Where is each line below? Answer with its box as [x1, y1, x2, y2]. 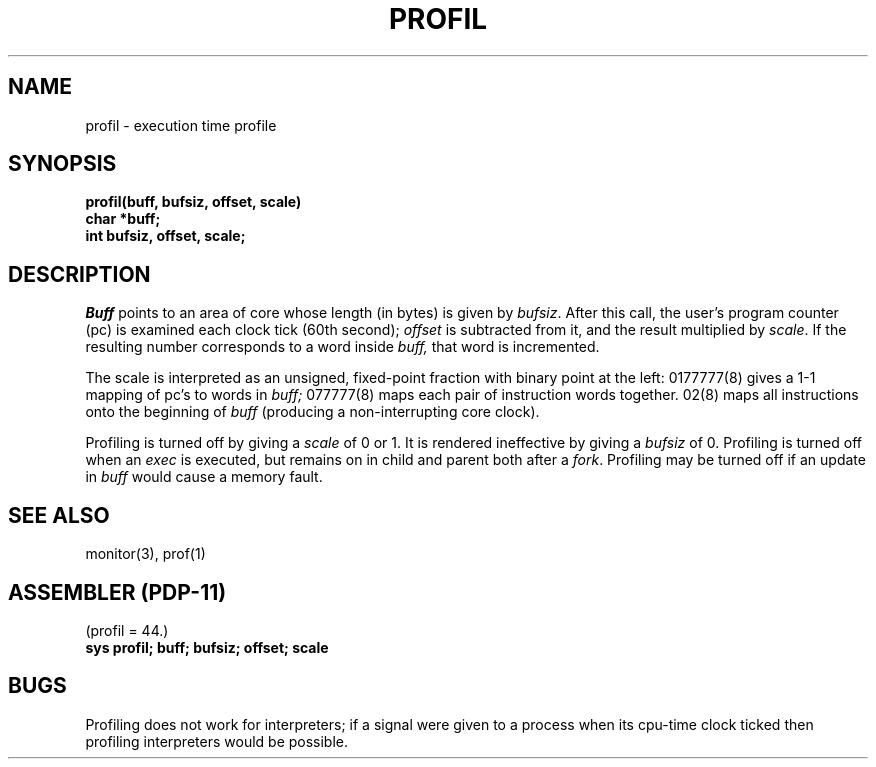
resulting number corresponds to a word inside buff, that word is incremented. [85, 338, 600, 356]
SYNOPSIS [8, 151, 117, 177]
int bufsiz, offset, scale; [85, 227, 246, 245]
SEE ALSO [8, 502, 110, 528]
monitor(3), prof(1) [85, 545, 206, 563]
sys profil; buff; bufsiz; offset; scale [85, 638, 329, 656]
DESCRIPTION [8, 261, 151, 287]
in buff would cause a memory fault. [85, 468, 323, 486]
